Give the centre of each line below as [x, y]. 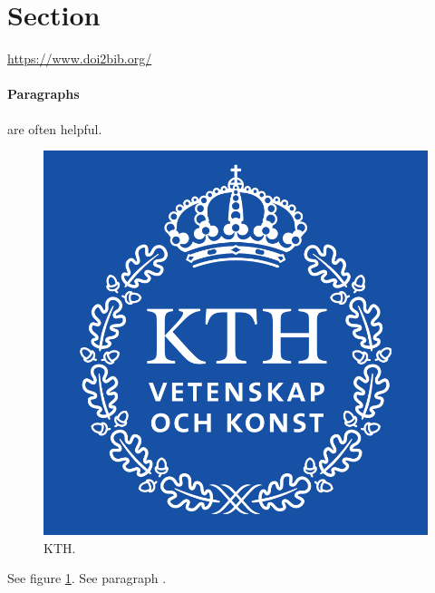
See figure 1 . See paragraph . [87, 578]
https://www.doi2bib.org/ [80, 58]
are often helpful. [55, 128]
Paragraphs [43, 94]
